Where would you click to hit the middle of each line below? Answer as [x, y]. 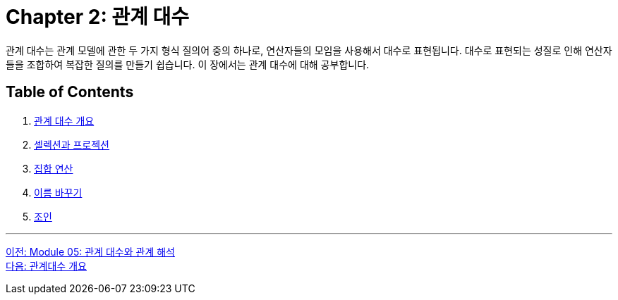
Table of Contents [70, 92]
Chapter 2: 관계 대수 [98, 17]
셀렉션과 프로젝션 [72, 144]
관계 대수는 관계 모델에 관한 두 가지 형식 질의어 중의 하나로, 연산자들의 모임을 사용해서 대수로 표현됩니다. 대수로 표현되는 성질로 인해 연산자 [309, 50]
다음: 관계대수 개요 [46, 265]
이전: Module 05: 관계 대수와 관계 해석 [90, 251]
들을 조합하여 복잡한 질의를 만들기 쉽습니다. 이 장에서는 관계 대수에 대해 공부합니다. [188, 64]
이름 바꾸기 [58, 192]
